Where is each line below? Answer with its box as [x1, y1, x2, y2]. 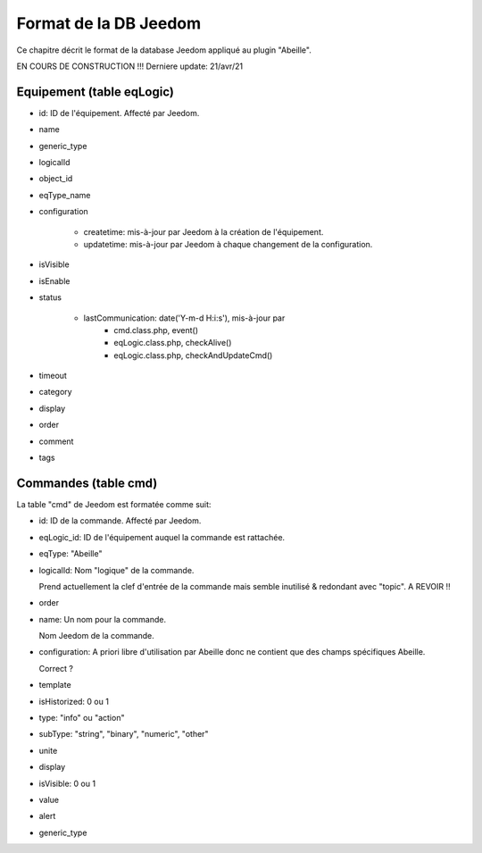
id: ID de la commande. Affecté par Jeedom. [38, 515, 202, 526]
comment [38, 436, 74, 447]
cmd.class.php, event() [113, 324, 199, 335]
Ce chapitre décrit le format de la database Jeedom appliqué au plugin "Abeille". [16, 45, 312, 55]
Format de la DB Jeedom [16, 13, 202, 33]
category [38, 387, 72, 397]
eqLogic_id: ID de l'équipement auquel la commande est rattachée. [38, 531, 286, 542]
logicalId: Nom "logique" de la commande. [38, 564, 195, 575]
